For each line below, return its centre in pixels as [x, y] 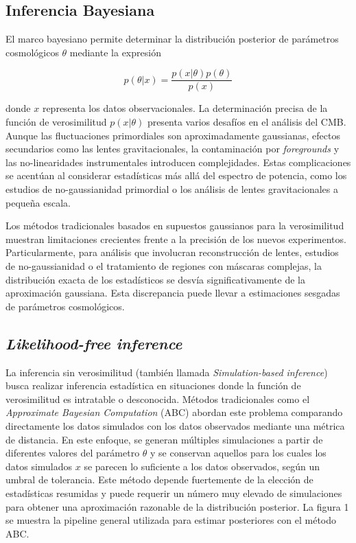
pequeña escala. [38, 202]
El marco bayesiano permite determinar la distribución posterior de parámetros [172, 39]
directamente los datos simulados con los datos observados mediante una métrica [175, 425]
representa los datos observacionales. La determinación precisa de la [185, 108]
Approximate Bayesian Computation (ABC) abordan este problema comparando [174, 412]
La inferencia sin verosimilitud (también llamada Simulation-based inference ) [167, 372]
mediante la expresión [115, 52]
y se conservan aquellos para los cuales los [238, 453]
